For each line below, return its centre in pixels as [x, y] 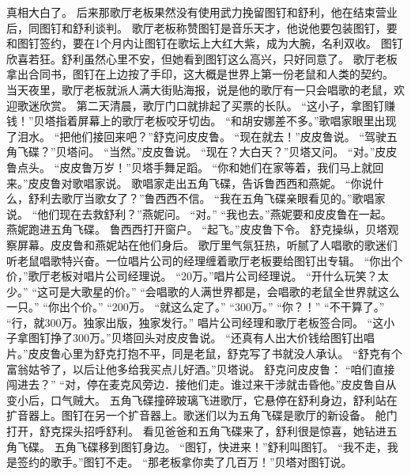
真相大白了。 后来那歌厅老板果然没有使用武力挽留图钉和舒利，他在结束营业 [202, 12]
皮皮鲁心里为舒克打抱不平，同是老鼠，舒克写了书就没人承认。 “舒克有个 [215, 353]
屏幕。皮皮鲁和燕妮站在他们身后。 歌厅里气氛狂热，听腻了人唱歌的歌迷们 [207, 244]
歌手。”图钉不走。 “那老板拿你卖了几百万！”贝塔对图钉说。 [201, 462]
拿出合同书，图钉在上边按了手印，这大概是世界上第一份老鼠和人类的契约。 [200, 74]
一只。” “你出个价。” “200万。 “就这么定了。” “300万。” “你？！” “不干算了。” [196, 307]
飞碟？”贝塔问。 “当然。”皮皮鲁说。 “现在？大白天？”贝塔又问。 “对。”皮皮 [207, 152]
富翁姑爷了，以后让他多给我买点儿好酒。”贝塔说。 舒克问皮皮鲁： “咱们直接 [201, 369]
